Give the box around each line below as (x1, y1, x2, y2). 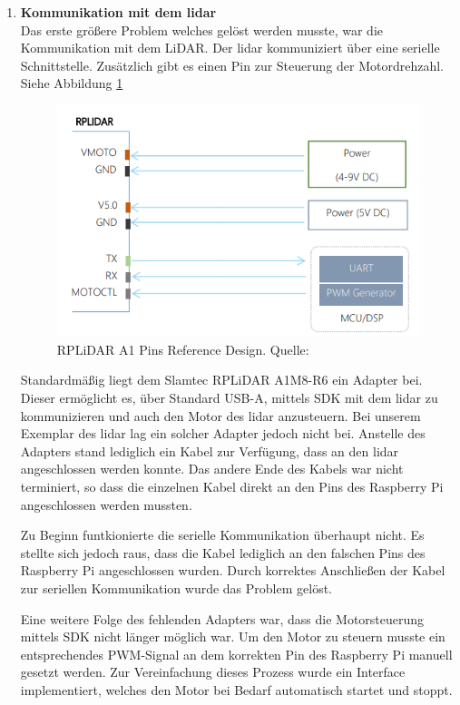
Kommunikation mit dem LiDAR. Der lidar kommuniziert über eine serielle (20, 38, 440, 57)
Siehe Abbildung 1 (20, 73, 123, 93)
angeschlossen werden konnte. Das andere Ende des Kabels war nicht (20, 459, 404, 478)
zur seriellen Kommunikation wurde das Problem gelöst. (20, 578, 332, 597)
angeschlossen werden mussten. (20, 494, 192, 514)
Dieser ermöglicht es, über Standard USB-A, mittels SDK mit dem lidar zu (20, 387, 438, 406)
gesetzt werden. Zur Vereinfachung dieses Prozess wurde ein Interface (20, 662, 406, 681)
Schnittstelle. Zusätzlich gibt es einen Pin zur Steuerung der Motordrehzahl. (20, 55, 444, 74)
